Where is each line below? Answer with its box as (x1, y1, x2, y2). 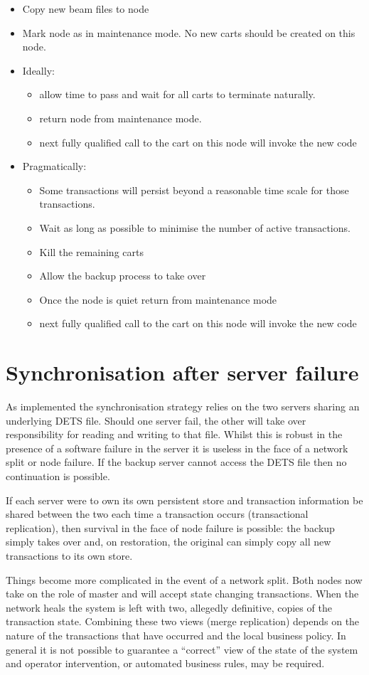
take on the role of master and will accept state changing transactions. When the (6, 586, 359, 601)
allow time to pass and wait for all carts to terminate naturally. (39, 87, 316, 102)
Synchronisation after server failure (6, 358, 359, 387)
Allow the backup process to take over (39, 268, 206, 283)
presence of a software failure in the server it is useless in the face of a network (6, 440, 348, 455)
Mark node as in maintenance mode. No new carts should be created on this (22, 25, 355, 40)
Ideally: (22, 63, 55, 78)
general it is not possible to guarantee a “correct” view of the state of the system (6, 642, 358, 657)
